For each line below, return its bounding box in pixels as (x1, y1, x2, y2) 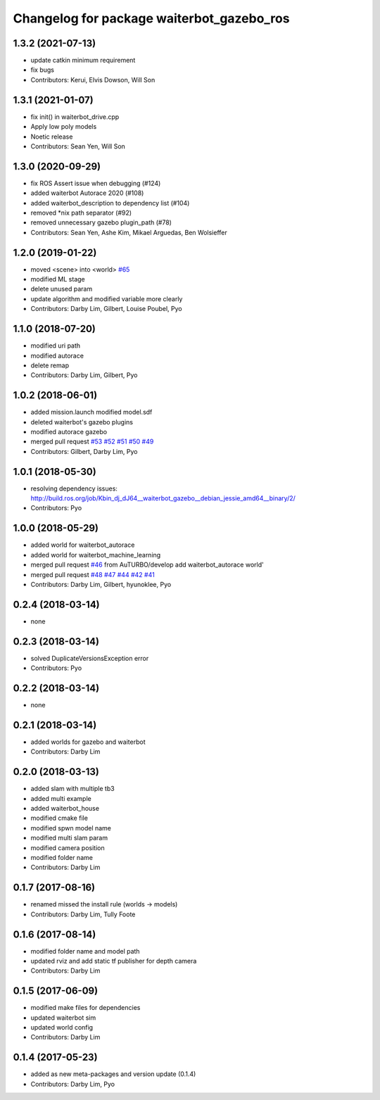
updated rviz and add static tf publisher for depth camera (30, 956, 197, 965)
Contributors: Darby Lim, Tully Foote (30, 910, 136, 918)
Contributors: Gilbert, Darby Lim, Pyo (30, 447, 138, 455)
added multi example (30, 794, 91, 802)
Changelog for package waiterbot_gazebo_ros (13, 11, 290, 26)
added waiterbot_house (30, 804, 100, 813)
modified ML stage (30, 275, 86, 284)
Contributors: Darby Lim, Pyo (30, 1080, 115, 1088)
